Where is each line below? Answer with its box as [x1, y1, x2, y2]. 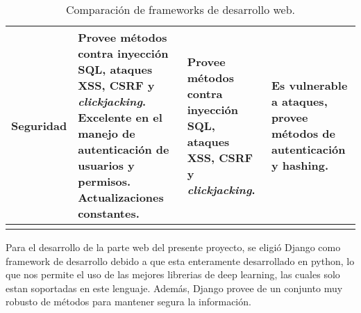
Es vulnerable [271, 77, 348, 93]
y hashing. [271, 157, 329, 173]
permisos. [78, 173, 131, 189]
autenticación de [78, 141, 169, 157]
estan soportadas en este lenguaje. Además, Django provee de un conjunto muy [6, 280, 343, 295]
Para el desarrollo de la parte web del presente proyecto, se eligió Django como [6, 240, 341, 254]
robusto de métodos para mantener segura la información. [6, 294, 251, 309]
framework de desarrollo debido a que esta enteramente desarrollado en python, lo [6, 253, 355, 268]
